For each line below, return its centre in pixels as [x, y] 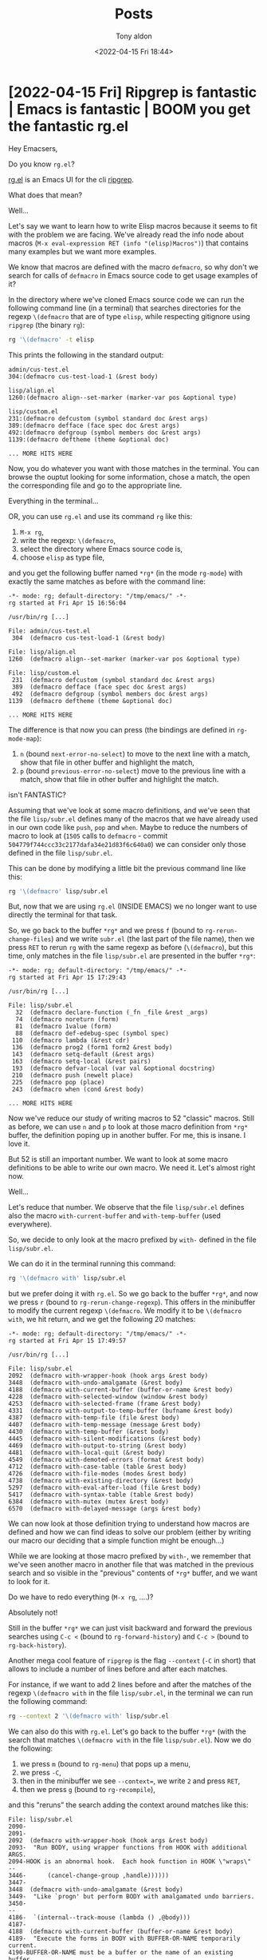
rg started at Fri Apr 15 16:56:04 [67, 603]
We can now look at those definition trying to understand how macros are [129, 1523]
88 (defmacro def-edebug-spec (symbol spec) [92, 1034]
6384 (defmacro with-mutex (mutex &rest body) [89, 1502]
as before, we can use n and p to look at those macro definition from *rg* [128, 1127]
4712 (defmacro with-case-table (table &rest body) [98, 1467]
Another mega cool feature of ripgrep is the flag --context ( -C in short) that [132, 1661]
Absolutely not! [33, 1613]
